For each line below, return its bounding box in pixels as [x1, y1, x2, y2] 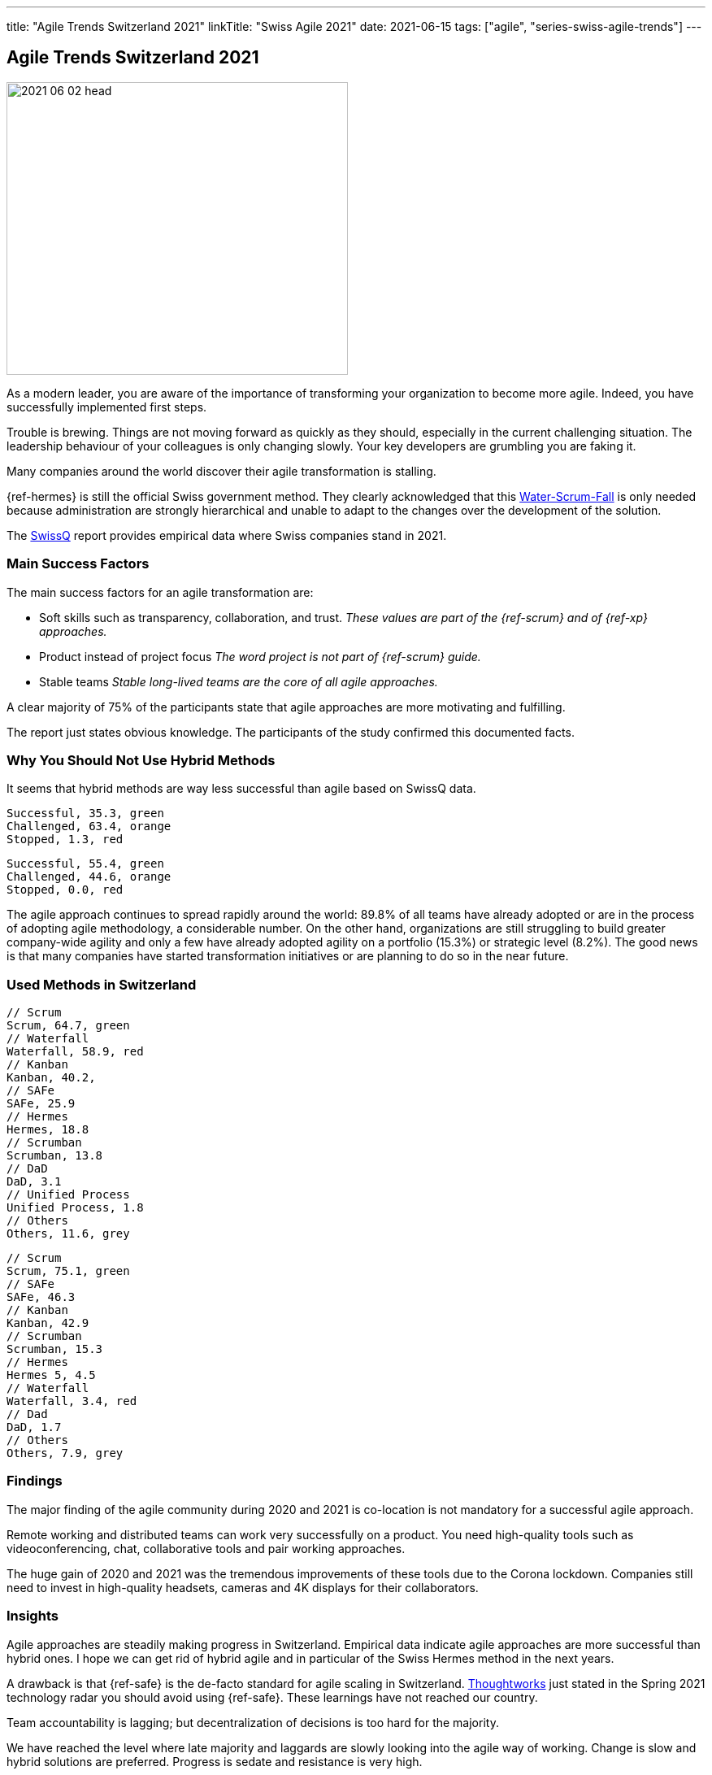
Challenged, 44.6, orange [7, 870, 171, 884]
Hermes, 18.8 [7, 1123, 89, 1137]
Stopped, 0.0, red [7, 883, 124, 897]
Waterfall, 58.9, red [7, 1045, 144, 1059]
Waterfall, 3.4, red [7, 1394, 137, 1408]
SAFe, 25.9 [7, 1097, 76, 1111]
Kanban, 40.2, [7, 1071, 96, 1085]
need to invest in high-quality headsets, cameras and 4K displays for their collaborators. [7, 1580, 479, 1594]
